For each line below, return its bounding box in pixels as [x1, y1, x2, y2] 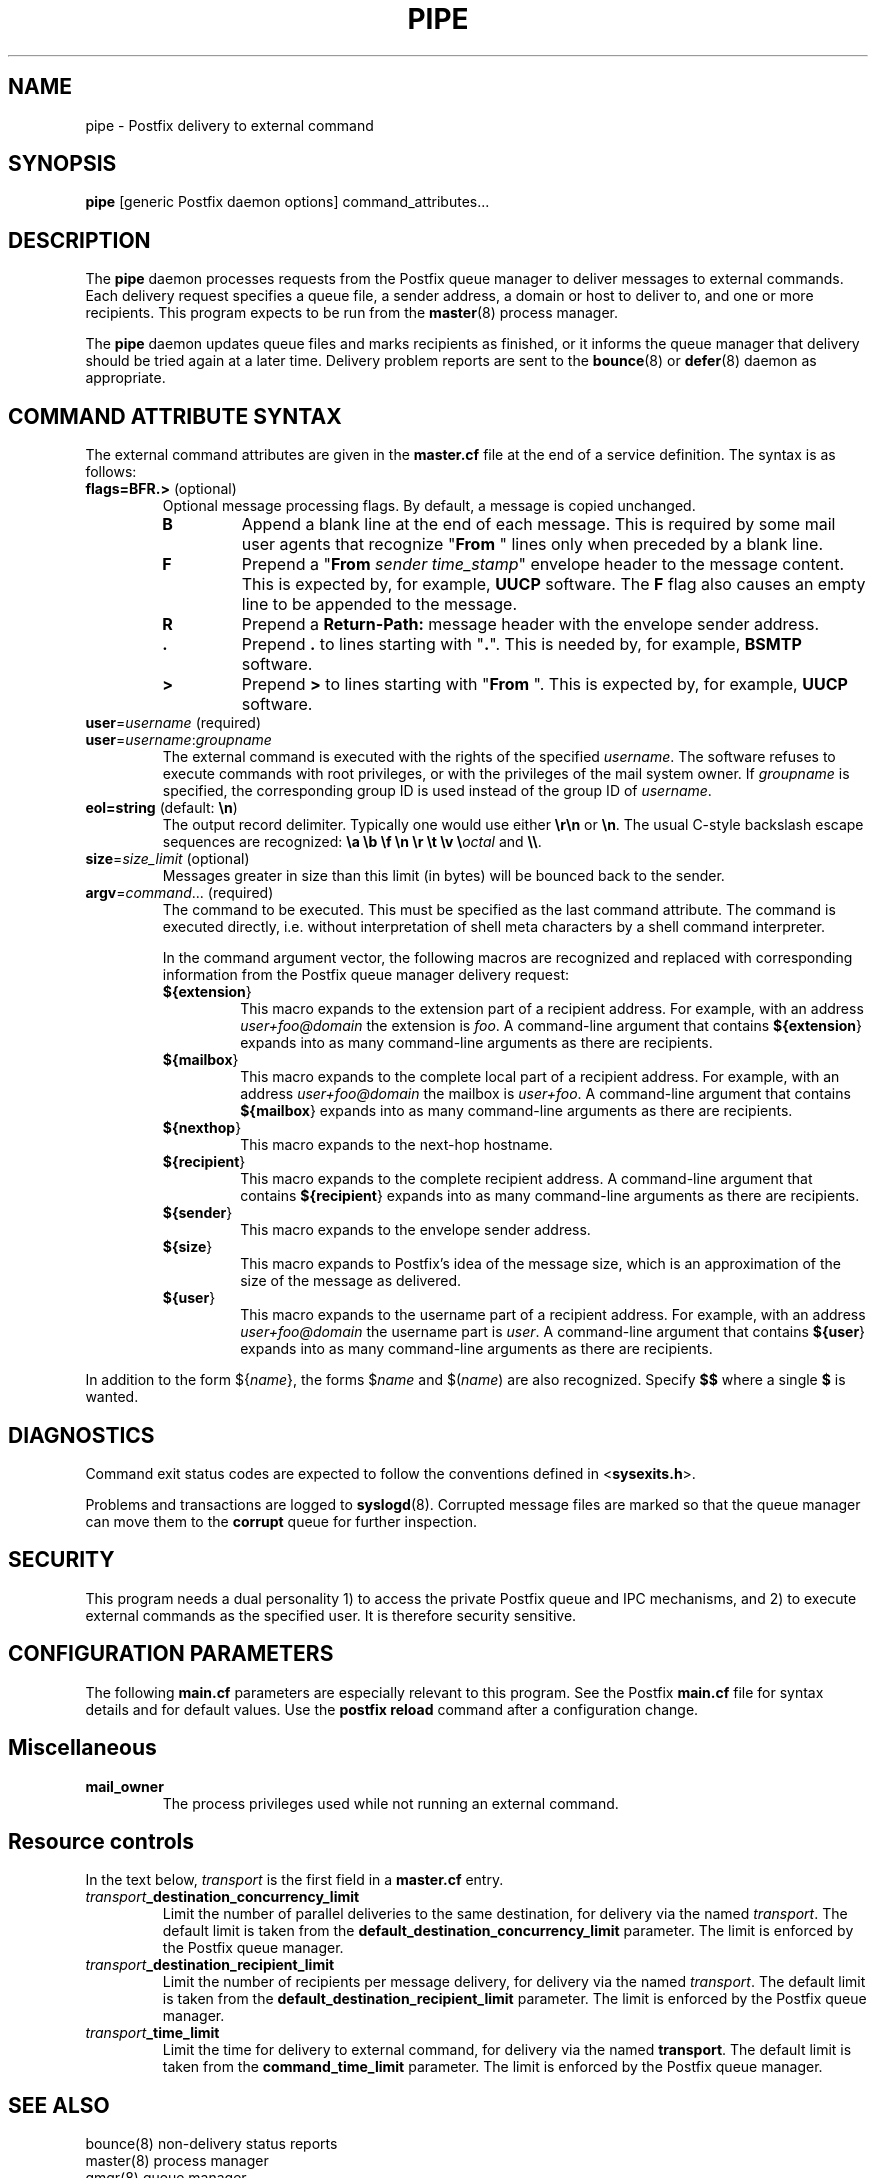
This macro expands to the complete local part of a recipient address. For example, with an [240, 1068, 840, 1086]
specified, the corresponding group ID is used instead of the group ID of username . [162, 782, 712, 800]
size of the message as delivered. [240, 1272, 462, 1290]
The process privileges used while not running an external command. [162, 1794, 619, 1812]
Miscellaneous [8, 1735, 157, 1761]
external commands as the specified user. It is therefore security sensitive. [85, 1606, 577, 1624]
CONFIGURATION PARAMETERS [8, 1641, 334, 1667]
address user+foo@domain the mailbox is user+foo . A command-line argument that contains [240, 1085, 851, 1103]
